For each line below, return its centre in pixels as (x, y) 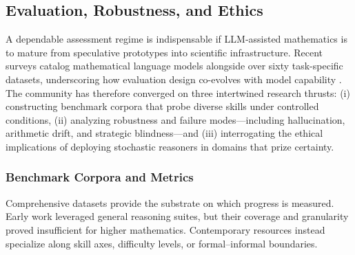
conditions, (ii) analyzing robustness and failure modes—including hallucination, (175, 119)
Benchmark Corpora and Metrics (100, 177)
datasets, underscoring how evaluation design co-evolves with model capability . (174, 79)
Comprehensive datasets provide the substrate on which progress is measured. (170, 202)
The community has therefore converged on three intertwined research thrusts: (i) (178, 92)
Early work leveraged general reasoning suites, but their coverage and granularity (177, 216)
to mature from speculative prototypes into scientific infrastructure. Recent (164, 52)
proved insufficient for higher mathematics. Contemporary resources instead (165, 229)
